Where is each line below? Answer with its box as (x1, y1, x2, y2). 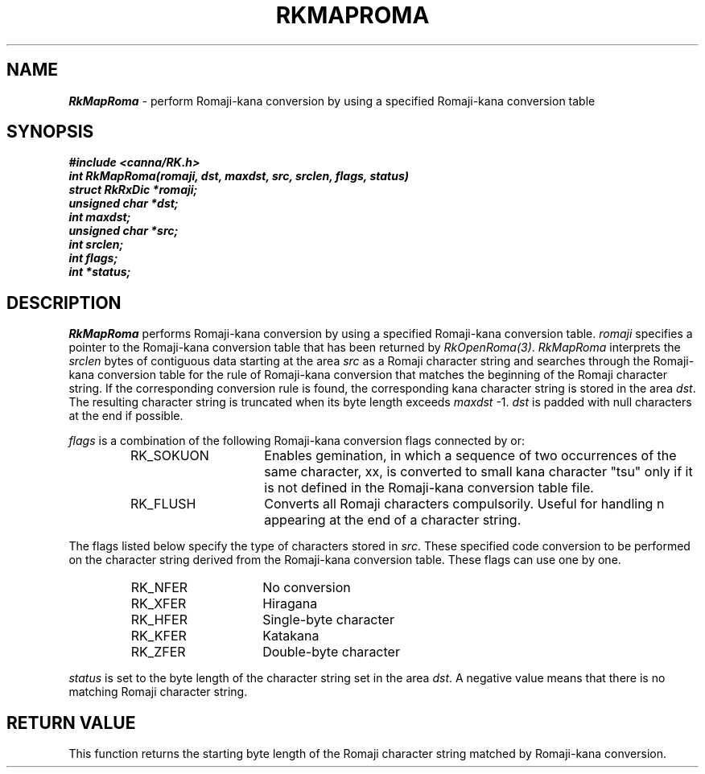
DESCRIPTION (6, 292, 122, 313)
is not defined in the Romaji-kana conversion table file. (264, 480, 594, 496)
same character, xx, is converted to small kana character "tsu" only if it (264, 463, 693, 480)
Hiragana (262, 595, 318, 612)
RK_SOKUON (130, 447, 209, 464)
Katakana (262, 628, 320, 644)
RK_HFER (130, 611, 188, 628)
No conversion (262, 579, 351, 596)
